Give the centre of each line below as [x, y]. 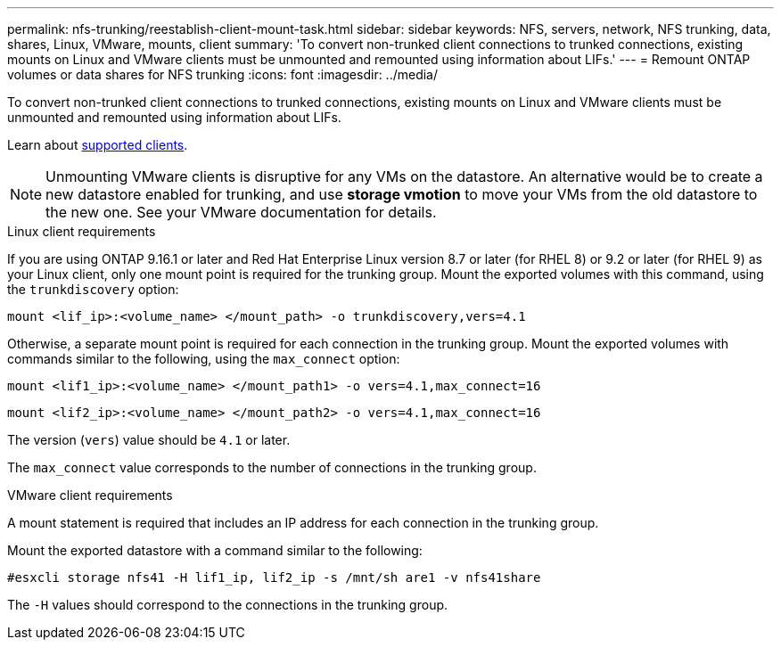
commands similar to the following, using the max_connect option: [204, 359]
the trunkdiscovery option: [93, 289]
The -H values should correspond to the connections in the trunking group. [228, 605]
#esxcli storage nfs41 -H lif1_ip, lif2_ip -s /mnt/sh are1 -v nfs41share [274, 577]
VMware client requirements [90, 495]
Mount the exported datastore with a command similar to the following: [215, 550]
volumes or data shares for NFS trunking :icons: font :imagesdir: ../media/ [223, 74]
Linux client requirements [82, 231]
